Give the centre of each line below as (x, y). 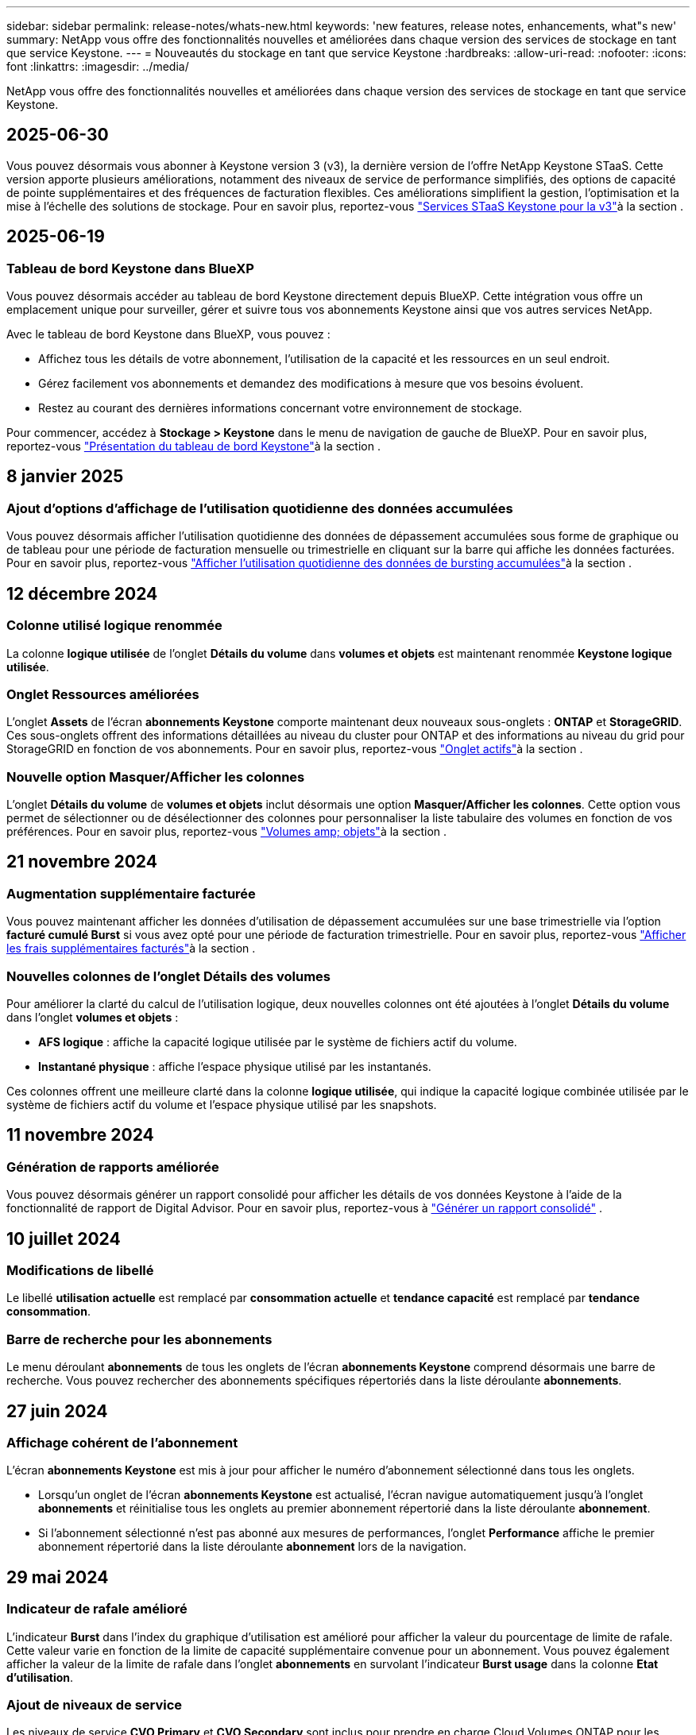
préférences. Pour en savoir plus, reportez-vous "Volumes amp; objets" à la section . (227, 831)
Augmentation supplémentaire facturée (131, 893)
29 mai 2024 (58, 1577)
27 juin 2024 (57, 1411)
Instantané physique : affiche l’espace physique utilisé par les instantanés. (235, 1066)
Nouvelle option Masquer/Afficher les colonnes (156, 777)
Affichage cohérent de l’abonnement (122, 1443)
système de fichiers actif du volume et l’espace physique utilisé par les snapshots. (222, 1104)
